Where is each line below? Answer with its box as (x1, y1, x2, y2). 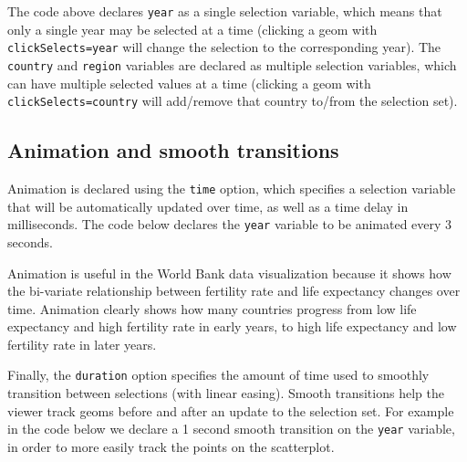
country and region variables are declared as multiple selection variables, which (7, 55, 457, 74)
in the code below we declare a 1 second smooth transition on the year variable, (7, 419, 455, 438)
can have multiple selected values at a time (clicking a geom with (7, 73, 371, 92)
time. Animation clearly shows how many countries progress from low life (7, 299, 417, 318)
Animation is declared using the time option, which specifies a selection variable (7, 179, 456, 198)
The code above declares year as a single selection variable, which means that (7, 2, 442, 20)
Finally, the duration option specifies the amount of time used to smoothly (7, 365, 430, 384)
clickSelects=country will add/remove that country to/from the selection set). (7, 91, 458, 110)
